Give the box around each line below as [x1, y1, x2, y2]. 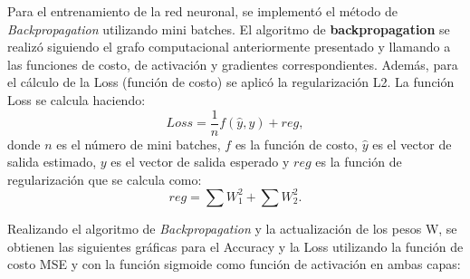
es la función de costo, [235, 134, 358, 153]
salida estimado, [7, 152, 97, 171]
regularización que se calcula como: [7, 169, 202, 188]
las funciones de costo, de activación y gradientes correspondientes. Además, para [7, 54, 458, 73]
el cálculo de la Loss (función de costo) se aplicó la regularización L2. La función [7, 72, 455, 91]
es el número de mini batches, [56, 134, 221, 153]
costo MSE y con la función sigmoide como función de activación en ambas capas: [7, 255, 461, 274]
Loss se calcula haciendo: [7, 90, 146, 109]
